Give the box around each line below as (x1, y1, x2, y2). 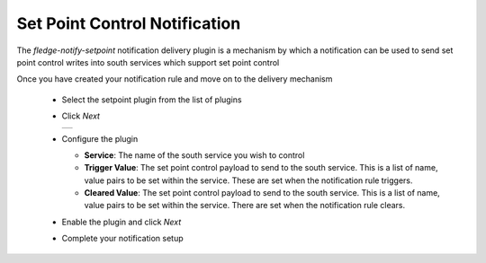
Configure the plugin (61, 133, 139, 144)
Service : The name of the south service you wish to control (84, 149, 305, 161)
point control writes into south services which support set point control (16, 57, 280, 67)
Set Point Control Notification (16, 13, 241, 33)
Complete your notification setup (61, 233, 184, 244)
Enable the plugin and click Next (61, 216, 182, 227)
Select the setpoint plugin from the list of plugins (61, 94, 242, 105)
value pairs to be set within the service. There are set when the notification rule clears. (84, 200, 406, 211)
